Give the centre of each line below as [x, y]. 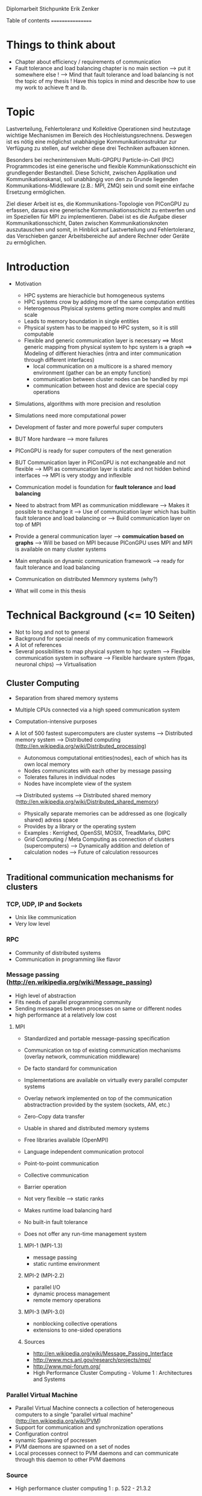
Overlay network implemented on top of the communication [98, 1098]
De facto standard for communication [71, 1068]
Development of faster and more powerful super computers [89, 427]
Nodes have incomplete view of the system [77, 783]
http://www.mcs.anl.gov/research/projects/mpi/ [92, 1360]
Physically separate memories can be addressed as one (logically [106, 813]
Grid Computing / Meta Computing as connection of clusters [99, 839]
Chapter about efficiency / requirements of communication [88, 62]
